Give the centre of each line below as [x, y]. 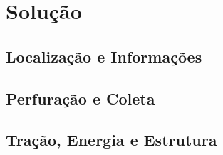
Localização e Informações [104, 56]
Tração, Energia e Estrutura [111, 140]
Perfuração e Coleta [81, 98]
